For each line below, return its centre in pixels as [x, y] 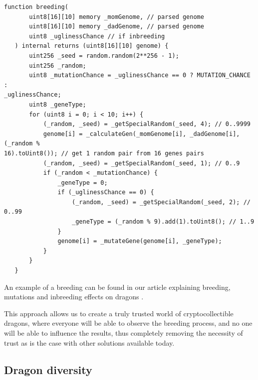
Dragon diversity [48, 369]
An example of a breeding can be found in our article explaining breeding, [117, 287]
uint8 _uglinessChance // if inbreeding [97, 36]
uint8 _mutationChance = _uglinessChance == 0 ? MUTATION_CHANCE [140, 75]
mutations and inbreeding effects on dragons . [74, 297]
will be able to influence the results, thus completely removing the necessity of [124, 333]
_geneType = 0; [83, 183]
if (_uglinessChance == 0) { [106, 192]
